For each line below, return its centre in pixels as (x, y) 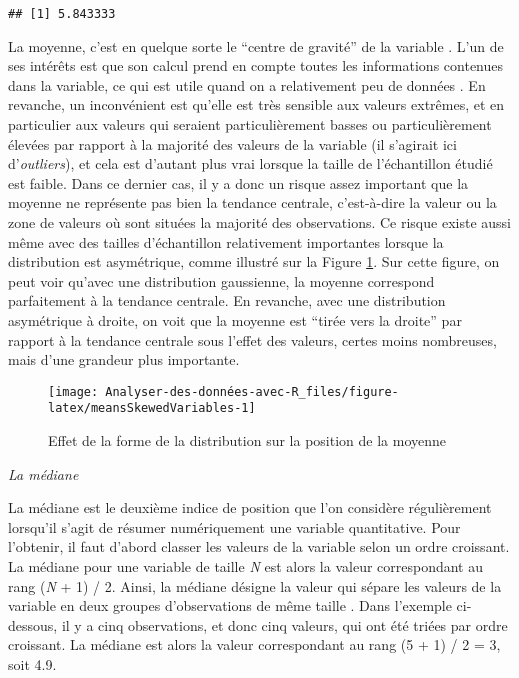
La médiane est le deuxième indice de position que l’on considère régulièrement (250, 507)
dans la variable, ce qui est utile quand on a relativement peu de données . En (247, 84)
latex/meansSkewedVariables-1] (152, 408)
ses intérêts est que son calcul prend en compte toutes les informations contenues (256, 65)
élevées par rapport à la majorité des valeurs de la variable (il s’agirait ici (232, 143)
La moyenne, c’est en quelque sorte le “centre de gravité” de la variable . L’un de (256, 45)
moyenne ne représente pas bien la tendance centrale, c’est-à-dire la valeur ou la (252, 202)
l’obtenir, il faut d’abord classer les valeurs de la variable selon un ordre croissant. (259, 546)
